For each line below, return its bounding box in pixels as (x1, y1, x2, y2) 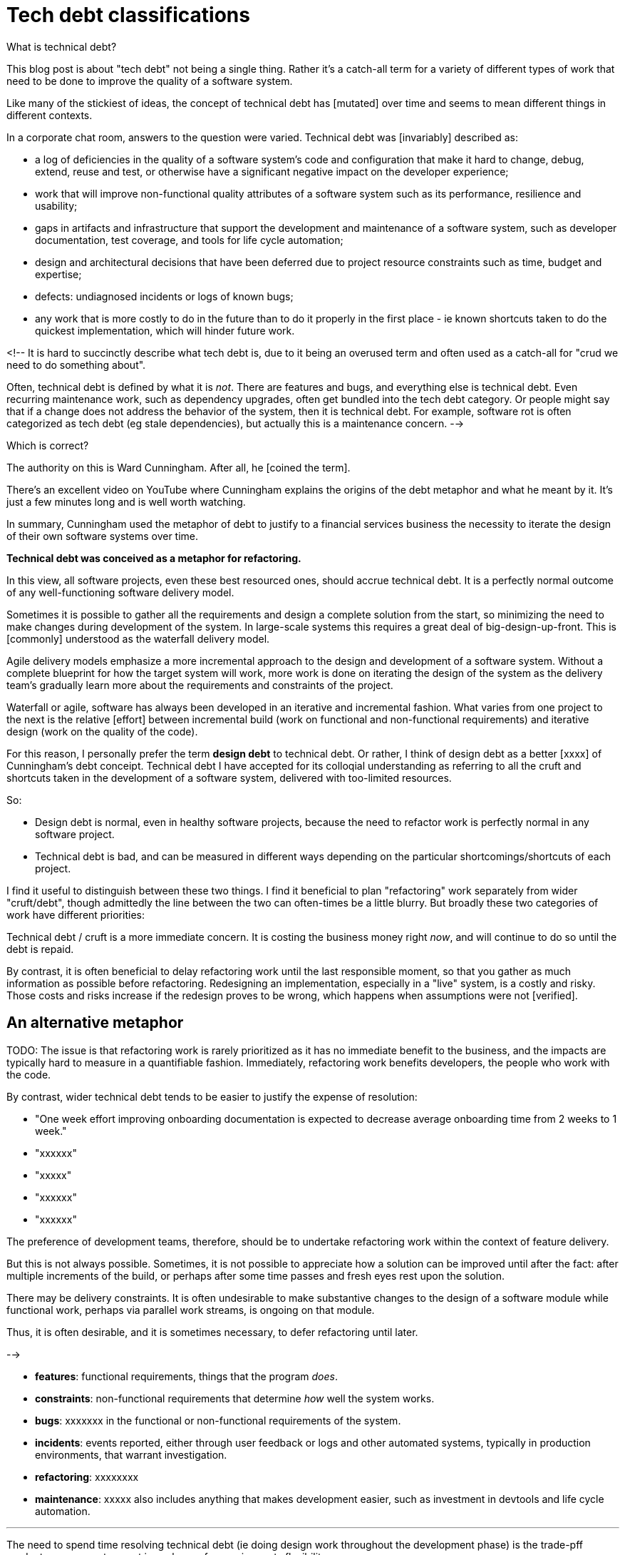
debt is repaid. (6, 942, 74, 955)
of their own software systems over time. (6, 529, 199, 542)
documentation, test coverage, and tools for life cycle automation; (35, 233, 344, 246)
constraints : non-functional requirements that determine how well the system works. (35, 1392, 435, 1404)
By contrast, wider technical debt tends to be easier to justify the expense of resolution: (6, 1090, 418, 1103)
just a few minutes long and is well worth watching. (6, 495, 246, 508)
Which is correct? (6, 439, 89, 452)
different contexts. (6, 108, 93, 121)
